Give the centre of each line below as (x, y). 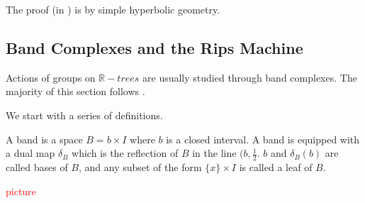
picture (21, 191)
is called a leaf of (276, 167)
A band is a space (44, 139)
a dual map (30, 153)
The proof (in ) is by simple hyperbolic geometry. (113, 9)
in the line (214, 153)
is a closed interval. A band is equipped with (263, 139)
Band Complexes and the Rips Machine (155, 47)
